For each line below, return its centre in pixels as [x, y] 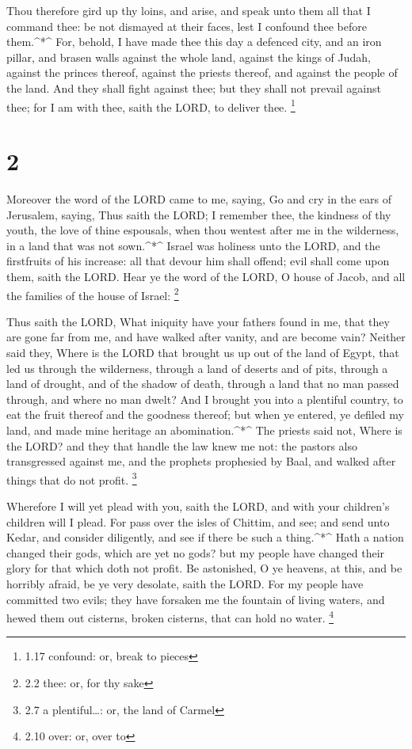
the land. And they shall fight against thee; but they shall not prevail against [194, 87]
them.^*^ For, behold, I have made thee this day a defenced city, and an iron [194, 42]
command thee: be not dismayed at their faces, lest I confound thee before [187, 26]
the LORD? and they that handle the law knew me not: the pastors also [182, 445]
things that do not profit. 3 [72, 478]
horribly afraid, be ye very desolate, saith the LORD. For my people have [185, 583]
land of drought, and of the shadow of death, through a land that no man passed [203, 384]
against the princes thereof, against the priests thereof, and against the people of [202, 72]
